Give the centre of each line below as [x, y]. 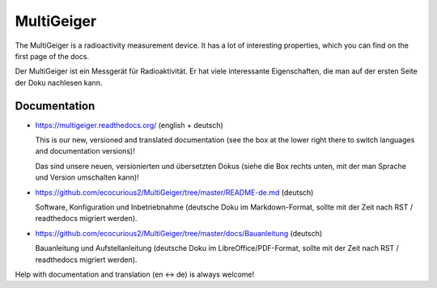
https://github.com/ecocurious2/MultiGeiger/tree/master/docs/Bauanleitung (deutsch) [179, 233]
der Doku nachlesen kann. [59, 83]
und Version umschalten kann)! [87, 177]
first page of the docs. [52, 56]
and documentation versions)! [85, 151]
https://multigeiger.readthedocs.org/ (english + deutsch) [129, 125]
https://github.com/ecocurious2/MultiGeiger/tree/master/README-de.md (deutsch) [174, 192]
